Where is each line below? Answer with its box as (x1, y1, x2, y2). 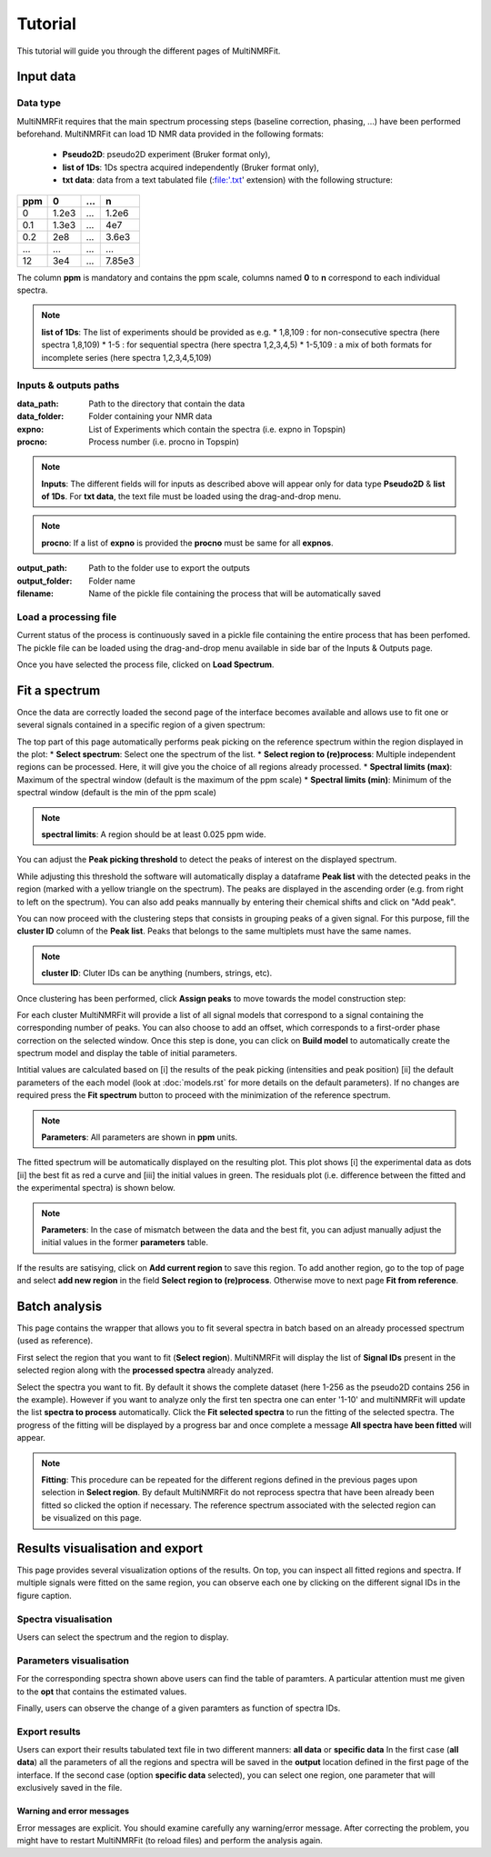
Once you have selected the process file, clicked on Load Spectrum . (16, 659, 275, 670)
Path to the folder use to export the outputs (88, 563, 250, 574)
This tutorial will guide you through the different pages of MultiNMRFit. (16, 45, 281, 56)
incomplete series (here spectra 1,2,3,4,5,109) (41, 352, 213, 363)
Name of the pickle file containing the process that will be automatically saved (88, 588, 381, 599)
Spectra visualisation (16, 1612, 113, 1625)
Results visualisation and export (16, 1541, 204, 1556)
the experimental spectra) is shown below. (16, 1183, 176, 1193)
